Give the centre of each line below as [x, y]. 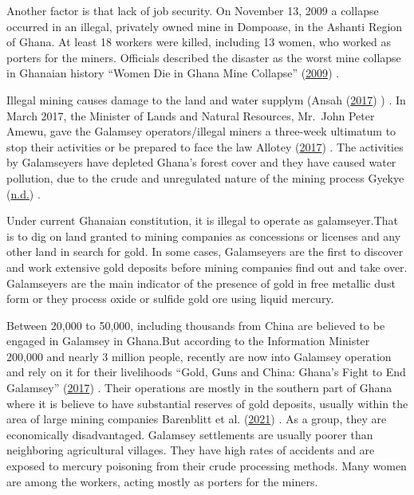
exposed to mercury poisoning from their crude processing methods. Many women [207, 466]
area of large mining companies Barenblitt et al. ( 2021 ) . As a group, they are [197, 419]
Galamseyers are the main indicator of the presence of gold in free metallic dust [201, 283]
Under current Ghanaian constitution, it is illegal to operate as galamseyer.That [203, 220]
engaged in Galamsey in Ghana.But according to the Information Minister [188, 341]
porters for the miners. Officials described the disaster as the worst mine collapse [204, 57]
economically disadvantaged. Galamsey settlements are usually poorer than [190, 434]
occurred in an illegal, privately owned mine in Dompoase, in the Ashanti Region [205, 26]
